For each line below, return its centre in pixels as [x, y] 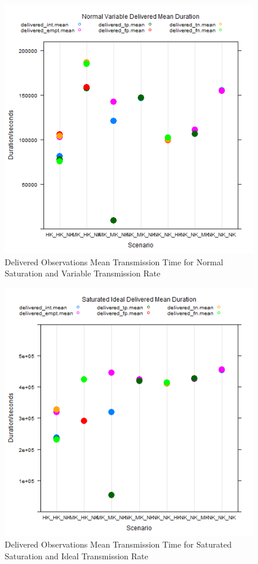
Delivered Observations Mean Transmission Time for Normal [114, 261]
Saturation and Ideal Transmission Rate [77, 555]
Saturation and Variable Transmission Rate [83, 273]
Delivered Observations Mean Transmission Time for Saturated [118, 544]
